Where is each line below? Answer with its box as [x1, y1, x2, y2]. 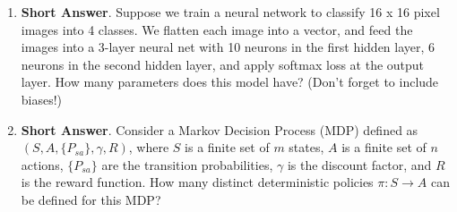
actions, [21, 155, 64, 174]
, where [128, 138, 169, 157]
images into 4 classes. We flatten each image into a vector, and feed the [21, 20, 413, 38]
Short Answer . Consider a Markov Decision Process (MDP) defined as [21, 120, 418, 139]
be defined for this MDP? [21, 190, 161, 208]
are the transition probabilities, [101, 155, 273, 174]
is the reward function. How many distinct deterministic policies [21, 173, 374, 191]
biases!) [21, 89, 63, 108]
